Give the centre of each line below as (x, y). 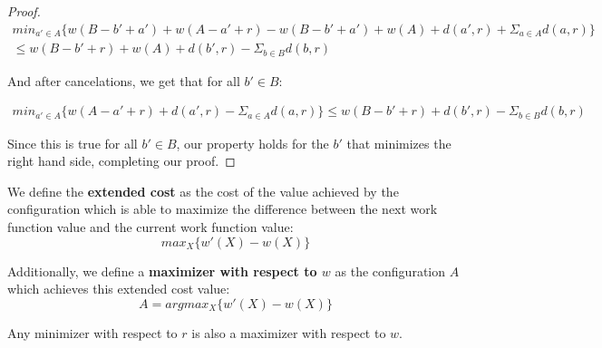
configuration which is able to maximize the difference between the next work (223, 209)
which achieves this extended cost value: (119, 289)
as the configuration (390, 271)
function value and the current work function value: (150, 227)
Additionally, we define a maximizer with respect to (162, 271)
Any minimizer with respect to (92, 332)
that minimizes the (399, 143)
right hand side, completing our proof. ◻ (121, 161)
